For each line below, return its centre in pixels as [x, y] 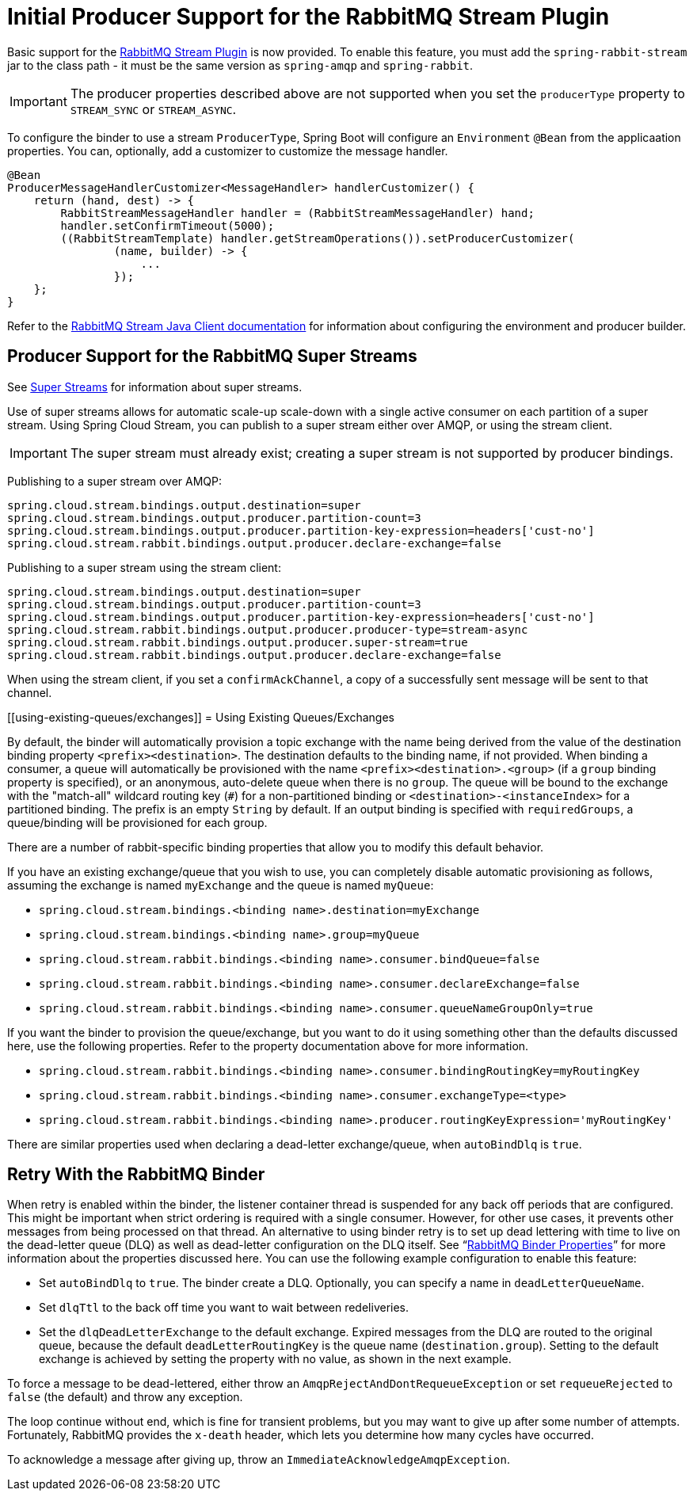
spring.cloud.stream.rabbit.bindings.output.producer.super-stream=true [238, 642]
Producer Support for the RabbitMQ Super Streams [212, 356]
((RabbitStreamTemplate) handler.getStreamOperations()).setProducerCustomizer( [318, 238]
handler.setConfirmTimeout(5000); [168, 225]
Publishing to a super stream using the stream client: [144, 567]
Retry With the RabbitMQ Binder [136, 1175]
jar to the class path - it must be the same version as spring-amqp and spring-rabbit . [240, 65]
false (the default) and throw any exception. [125, 1397]
